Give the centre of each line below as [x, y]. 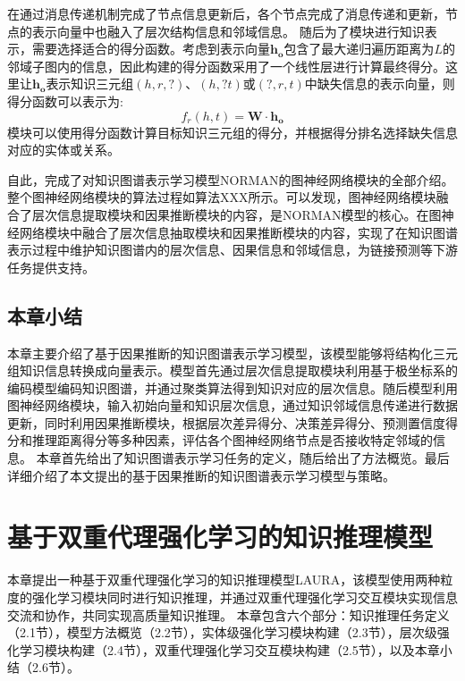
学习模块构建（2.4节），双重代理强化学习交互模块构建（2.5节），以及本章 [229, 649]
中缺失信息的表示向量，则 [380, 84]
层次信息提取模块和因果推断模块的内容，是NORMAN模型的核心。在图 [237, 214]
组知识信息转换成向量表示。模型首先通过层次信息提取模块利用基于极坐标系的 [232, 370]
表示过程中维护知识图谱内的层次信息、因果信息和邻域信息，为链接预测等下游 [232, 250]
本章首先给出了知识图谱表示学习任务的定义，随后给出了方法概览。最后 [243, 458]
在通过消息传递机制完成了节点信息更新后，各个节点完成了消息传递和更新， [226, 13]
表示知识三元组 [90, 84]
